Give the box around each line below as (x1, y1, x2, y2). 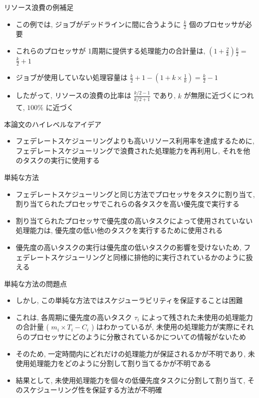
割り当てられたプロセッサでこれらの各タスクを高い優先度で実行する (15, 198, 240, 209)
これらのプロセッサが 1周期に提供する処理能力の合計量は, (15, 45, 206, 56)
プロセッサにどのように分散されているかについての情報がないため (29, 331, 246, 342)
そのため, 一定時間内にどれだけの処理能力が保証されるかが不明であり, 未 (15, 348, 255, 358)
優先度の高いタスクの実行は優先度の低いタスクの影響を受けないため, (15, 241, 242, 252)
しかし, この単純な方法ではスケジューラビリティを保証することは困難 (15, 295, 243, 305)
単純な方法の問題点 (4, 278, 67, 288)
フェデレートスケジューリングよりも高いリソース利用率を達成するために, (15, 135, 255, 146)
